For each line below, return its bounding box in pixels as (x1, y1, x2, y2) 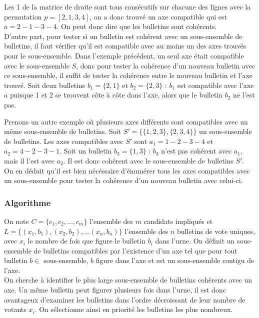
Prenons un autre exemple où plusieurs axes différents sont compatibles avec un (4, 116, 248, 126)
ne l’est (233, 89, 255, 100)
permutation (4, 11, 42, 21)
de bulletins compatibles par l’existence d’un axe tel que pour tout (33, 245, 237, 255)
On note (4, 215, 29, 226)
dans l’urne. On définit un (155, 235, 235, 246)
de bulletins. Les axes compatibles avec (4, 135, 123, 146)
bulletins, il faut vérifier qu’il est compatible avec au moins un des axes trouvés (4, 40, 246, 51)
